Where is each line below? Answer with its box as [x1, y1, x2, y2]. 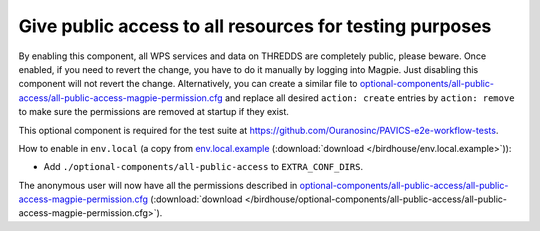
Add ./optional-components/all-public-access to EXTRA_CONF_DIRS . [43, 161, 364, 173]
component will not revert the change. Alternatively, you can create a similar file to [18, 78, 359, 90]
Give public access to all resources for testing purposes [18, 15, 492, 37]
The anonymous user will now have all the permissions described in [18, 179, 298, 191]
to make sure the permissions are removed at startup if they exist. [18, 106, 290, 118]
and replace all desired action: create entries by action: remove [225, 91, 515, 104]
